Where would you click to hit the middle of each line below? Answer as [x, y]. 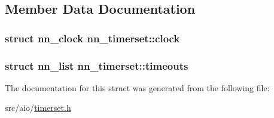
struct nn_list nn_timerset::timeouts [97, 65]
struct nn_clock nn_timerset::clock [92, 38]
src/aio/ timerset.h [38, 108]
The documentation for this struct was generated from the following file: [137, 87]
